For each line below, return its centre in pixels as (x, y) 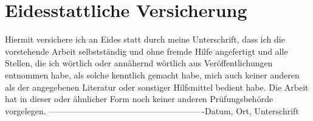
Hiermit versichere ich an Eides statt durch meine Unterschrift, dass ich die (145, 39)
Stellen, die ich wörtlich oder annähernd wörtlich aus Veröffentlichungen (139, 63)
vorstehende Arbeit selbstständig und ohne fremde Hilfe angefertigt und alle (146, 51)
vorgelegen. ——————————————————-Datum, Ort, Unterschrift (152, 110)
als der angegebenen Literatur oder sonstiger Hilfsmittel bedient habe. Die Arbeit (157, 87)
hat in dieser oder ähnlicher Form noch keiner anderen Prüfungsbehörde (139, 99)
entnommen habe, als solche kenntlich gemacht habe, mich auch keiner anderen (152, 74)
